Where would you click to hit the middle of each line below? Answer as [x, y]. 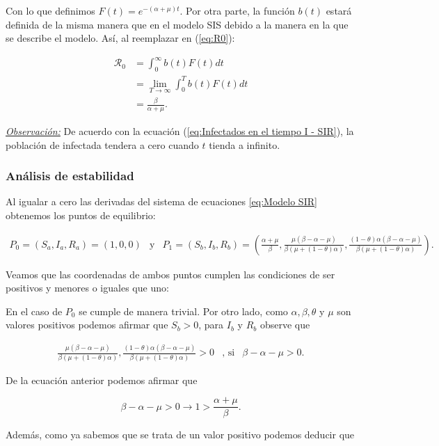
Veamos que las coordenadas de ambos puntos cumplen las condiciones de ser [170, 274]
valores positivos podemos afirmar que [87, 325]
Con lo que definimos [50, 10]
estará [339, 10]
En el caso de [34, 311]
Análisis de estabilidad [70, 176]
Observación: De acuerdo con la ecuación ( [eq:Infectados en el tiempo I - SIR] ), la [180, 131]
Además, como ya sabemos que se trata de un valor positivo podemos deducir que [180, 435]
